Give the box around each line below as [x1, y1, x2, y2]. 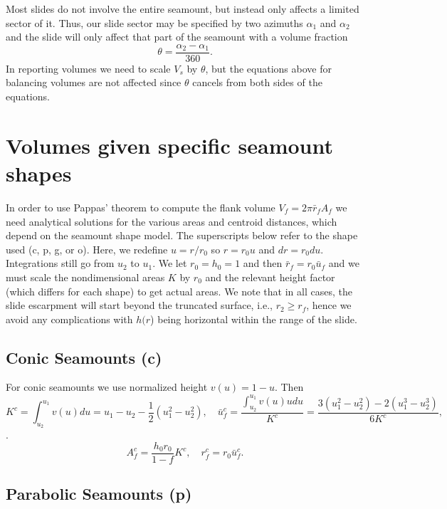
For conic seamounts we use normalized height [6, 379, 208, 394]
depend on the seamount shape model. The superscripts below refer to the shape [6, 228, 358, 243]
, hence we [306, 298, 352, 313]
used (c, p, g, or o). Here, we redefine [6, 241, 168, 256]
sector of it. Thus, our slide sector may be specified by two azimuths [6, 15, 303, 30]
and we [328, 256, 359, 271]
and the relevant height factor [205, 269, 335, 284]
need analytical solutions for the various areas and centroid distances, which [6, 214, 337, 229]
